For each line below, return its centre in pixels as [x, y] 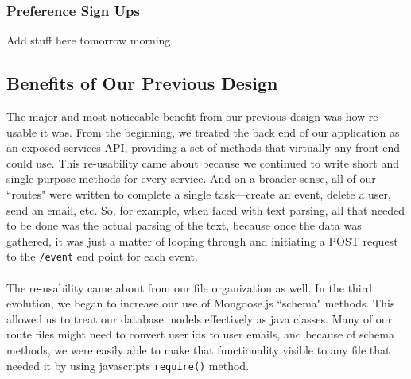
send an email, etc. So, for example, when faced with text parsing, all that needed [206, 209]
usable [22, 131]
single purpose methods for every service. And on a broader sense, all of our [191, 178]
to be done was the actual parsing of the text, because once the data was [184, 225]
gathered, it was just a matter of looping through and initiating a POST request [202, 240]
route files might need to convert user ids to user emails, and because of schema [200, 334]
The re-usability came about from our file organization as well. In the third [190, 287]
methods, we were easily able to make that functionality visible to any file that [198, 349]
